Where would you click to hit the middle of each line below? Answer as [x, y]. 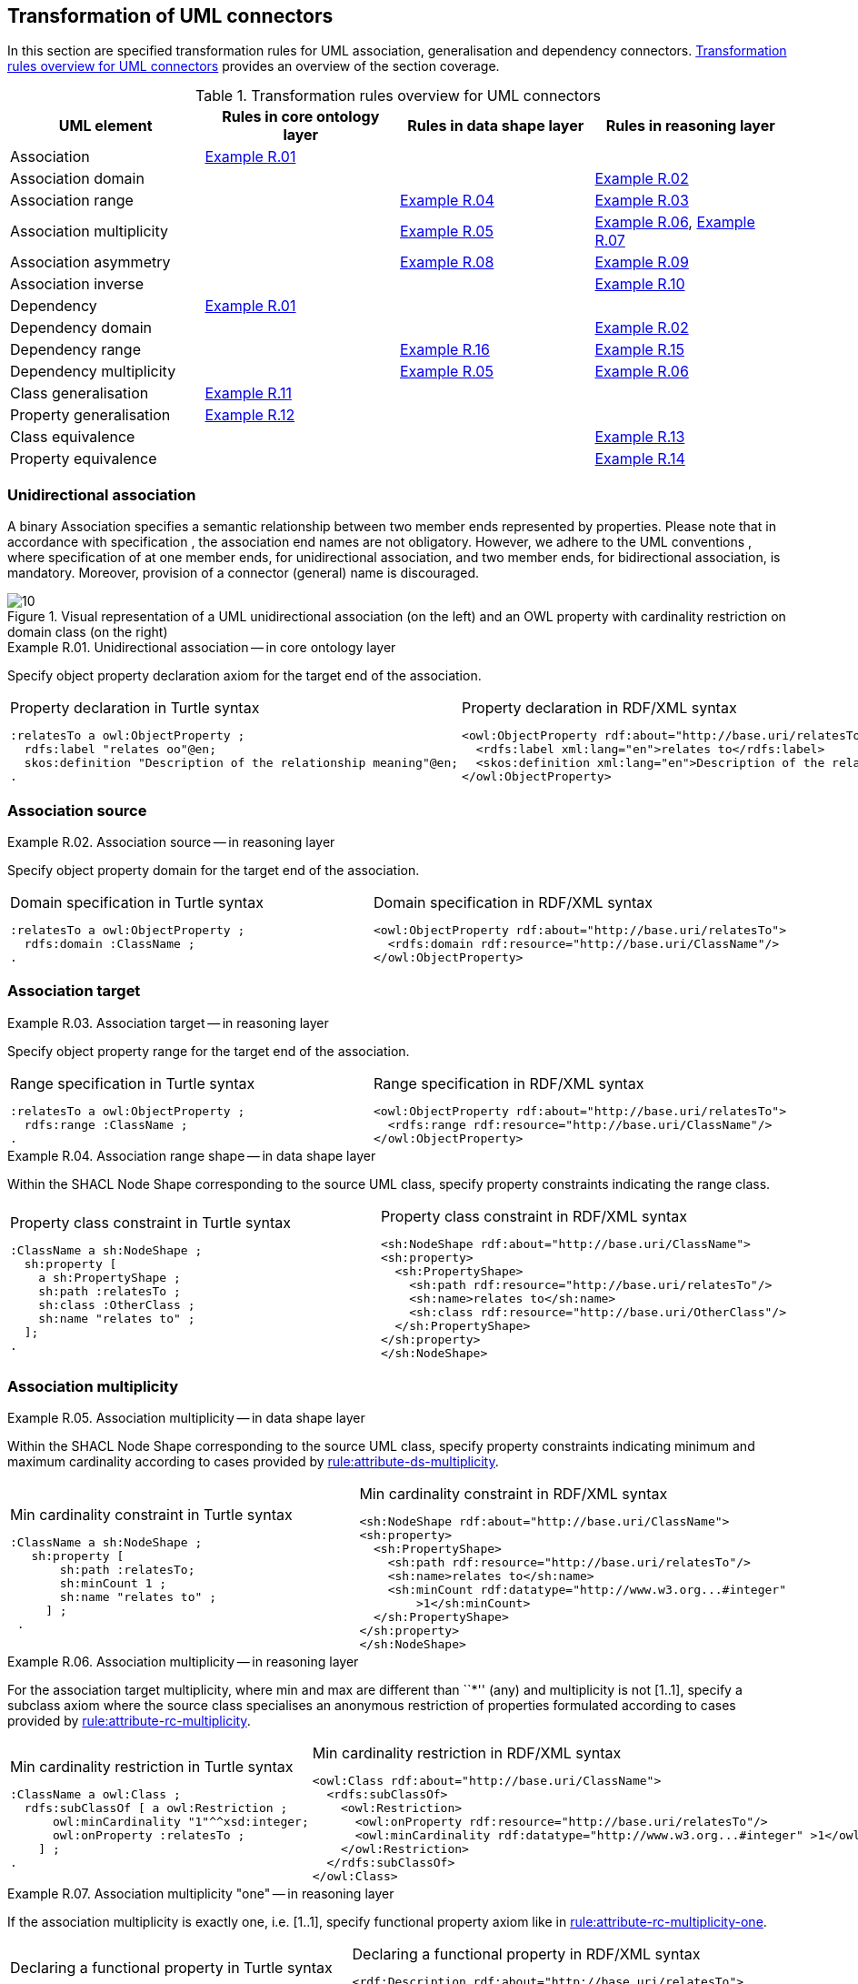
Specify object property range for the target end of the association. [209, 1051]
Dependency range [75, 350]
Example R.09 [642, 262]
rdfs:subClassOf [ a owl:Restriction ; [156, 1808]
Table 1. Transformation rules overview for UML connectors [398, 96]
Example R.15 [639, 350]
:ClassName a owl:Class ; [95, 1795]
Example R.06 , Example [675, 222]
